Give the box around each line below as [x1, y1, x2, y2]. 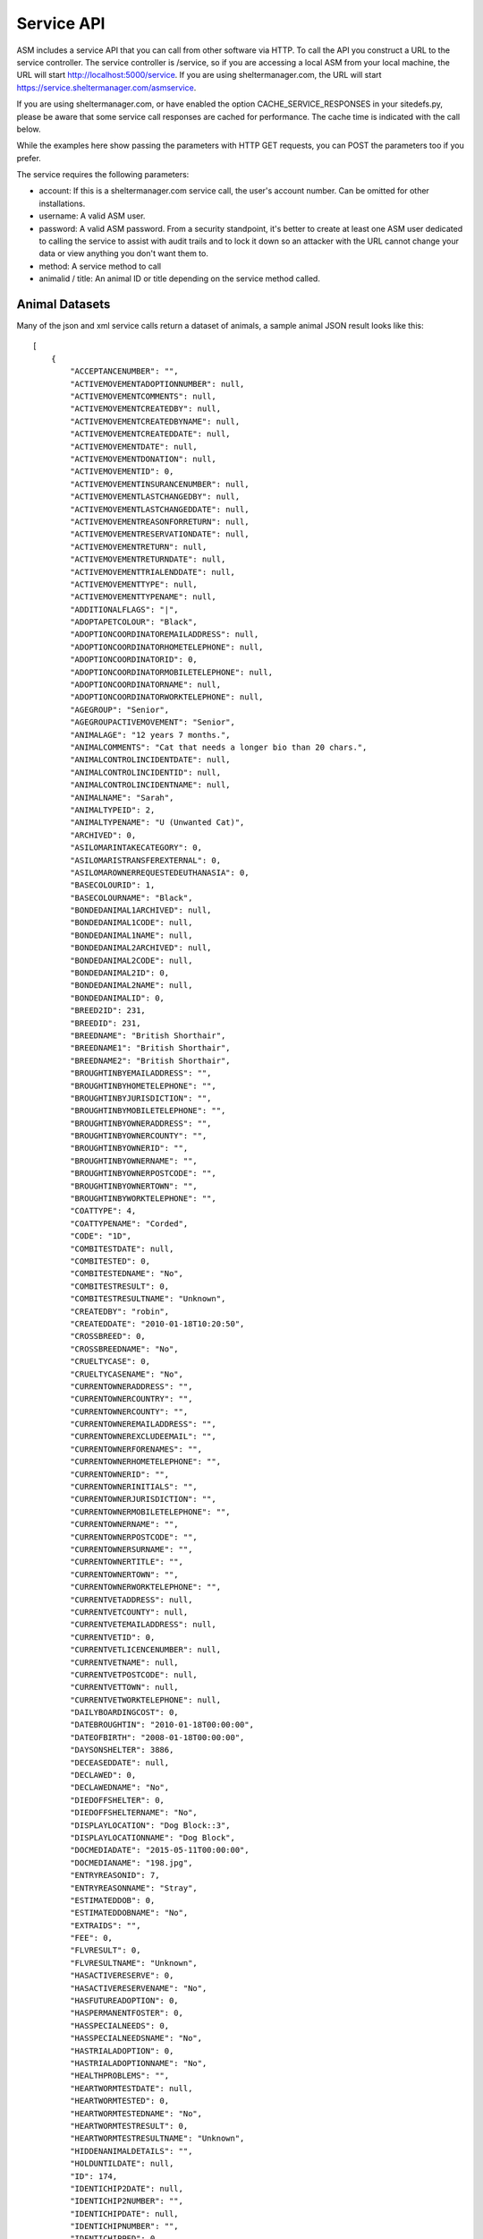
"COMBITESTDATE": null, [70, 1243, 174, 1254]
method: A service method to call [38, 261, 161, 271]
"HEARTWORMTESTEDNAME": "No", [70, 2108, 203, 2118]
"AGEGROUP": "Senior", [70, 704, 170, 715]
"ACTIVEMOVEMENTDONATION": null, [70, 454, 216, 464]
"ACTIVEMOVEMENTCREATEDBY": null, [70, 404, 222, 414]
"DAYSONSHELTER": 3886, [70, 1745, 174, 1755]
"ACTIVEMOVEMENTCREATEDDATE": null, [70, 429, 232, 439]
